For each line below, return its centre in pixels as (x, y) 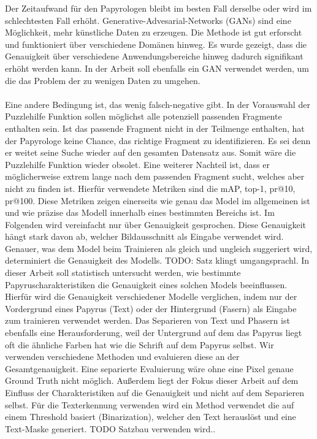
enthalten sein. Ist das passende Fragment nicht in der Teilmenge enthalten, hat (155, 128)
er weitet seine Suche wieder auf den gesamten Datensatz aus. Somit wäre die (151, 152)
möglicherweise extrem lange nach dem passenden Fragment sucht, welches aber (155, 176)
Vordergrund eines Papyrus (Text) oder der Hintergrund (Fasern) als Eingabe (151, 308)
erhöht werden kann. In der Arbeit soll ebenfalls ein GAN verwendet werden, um (157, 68)
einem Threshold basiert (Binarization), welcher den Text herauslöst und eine (151, 417)
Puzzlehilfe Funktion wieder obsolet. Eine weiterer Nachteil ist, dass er (137, 164)
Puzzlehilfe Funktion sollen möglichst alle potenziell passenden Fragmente (143, 116)
